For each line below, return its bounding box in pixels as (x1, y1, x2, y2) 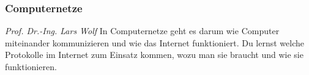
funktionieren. (5, 60, 57, 73)
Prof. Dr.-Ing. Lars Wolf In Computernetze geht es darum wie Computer (5, 24, 280, 37)
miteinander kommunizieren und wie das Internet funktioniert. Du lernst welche (5, 36, 305, 49)
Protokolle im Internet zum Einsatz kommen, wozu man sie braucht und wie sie (5, 48, 303, 61)
